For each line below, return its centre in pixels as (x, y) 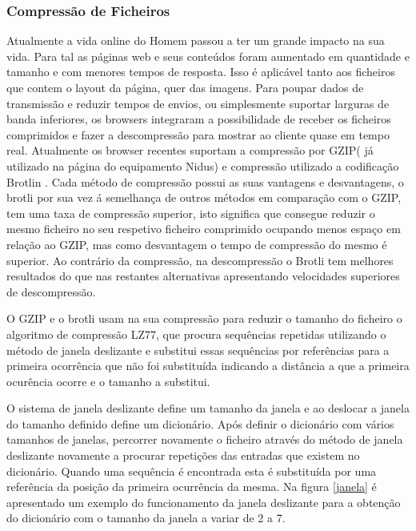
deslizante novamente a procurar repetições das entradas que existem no (183, 455)
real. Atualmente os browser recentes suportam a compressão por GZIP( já (190, 150)
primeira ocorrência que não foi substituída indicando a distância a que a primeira (208, 366)
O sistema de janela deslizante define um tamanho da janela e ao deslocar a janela (208, 408)
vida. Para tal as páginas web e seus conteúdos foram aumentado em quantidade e (208, 56)
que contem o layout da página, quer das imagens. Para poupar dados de (185, 87)
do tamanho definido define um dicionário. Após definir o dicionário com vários (200, 423)
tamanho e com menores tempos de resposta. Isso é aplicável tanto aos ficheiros (201, 72)
